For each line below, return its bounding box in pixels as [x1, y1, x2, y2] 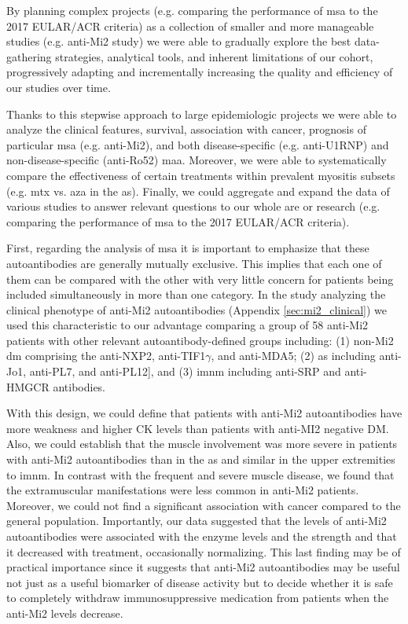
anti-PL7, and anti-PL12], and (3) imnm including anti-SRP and [29, 363, 341, 380]
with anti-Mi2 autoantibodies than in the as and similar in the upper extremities [6, 451, 395, 468]
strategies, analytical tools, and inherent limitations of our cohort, [55, 48, 373, 64]
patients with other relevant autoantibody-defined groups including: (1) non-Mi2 [6, 332, 394, 348]
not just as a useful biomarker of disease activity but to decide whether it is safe [6, 574, 393, 590]
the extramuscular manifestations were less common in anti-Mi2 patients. [6, 482, 359, 498]
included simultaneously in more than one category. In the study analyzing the [6, 286, 386, 303]
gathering [6, 48, 52, 64]
